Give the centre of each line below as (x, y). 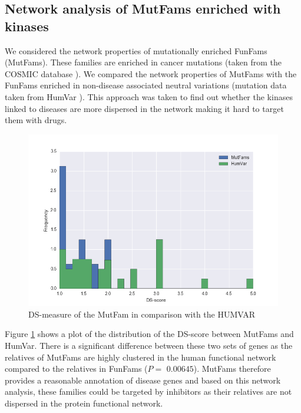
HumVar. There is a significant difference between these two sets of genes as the (149, 346)
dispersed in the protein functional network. (84, 403)
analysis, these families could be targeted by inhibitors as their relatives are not (148, 391)
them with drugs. (36, 120)
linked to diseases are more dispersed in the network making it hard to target (144, 108)
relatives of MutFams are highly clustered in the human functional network (140, 357)
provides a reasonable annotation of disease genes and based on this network (143, 380)
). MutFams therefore (232, 369)
